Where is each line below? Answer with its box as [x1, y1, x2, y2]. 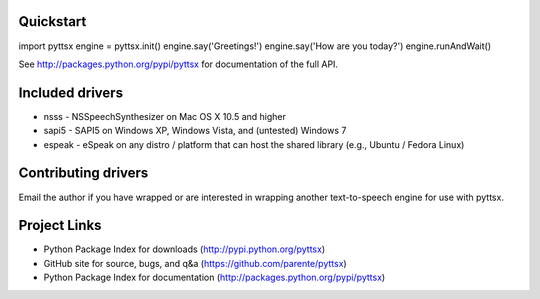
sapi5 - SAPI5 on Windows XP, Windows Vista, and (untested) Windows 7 [43, 125, 347, 137]
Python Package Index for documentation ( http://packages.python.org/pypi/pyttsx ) [43, 271, 386, 284]
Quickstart [18, 13, 87, 30]
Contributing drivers [18, 165, 149, 182]
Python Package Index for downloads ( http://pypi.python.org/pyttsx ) [43, 243, 325, 255]
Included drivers [18, 84, 124, 101]
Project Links [18, 217, 102, 234]
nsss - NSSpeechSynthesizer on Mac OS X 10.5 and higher [43, 110, 287, 122]
